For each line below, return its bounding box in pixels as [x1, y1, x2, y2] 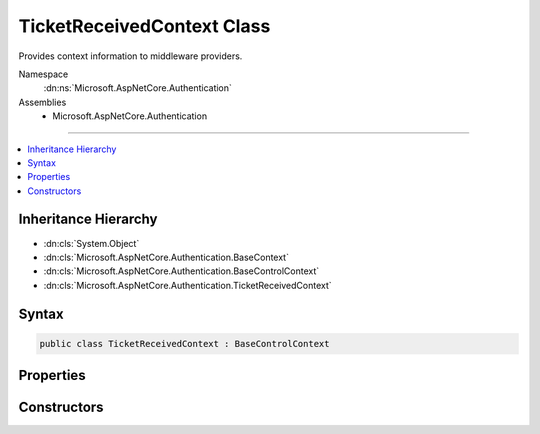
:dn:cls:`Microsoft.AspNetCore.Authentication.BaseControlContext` [43, 265, 320, 277]
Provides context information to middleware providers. [18, 50, 243, 62]
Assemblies [18, 96, 67, 108]
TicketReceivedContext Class [18, 15, 271, 37]
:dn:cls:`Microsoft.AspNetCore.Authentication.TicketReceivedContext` [43, 279, 332, 291]
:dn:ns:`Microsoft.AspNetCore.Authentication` [43, 82, 232, 94]
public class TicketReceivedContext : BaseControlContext [39, 338, 330, 349]
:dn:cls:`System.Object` [43, 237, 140, 249]
